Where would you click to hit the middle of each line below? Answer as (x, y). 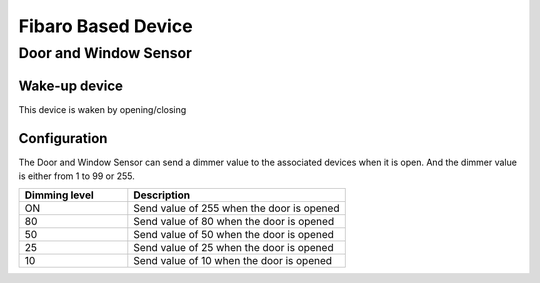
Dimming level (59, 195)
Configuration (63, 138)
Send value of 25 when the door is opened (233, 248)
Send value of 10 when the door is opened (233, 261)
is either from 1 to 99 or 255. (76, 176)
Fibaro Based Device (106, 26)
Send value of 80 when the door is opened (234, 222)
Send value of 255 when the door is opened (236, 208)
